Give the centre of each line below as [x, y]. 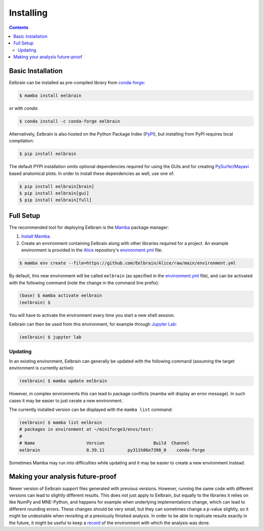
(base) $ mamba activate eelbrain [61, 296]
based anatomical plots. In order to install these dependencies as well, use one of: [92, 173]
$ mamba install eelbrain [50, 96]
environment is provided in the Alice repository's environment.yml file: [92, 250]
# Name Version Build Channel [104, 443]
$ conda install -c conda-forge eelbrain [70, 121]
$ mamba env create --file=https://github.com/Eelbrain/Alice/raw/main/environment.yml [128, 263]
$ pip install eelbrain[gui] [54, 193]
